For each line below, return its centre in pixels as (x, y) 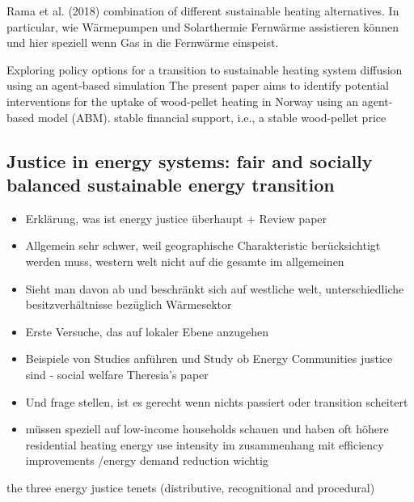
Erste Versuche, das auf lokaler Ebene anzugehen (147, 331)
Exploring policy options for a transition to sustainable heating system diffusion (205, 69)
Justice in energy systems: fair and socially (190, 160)
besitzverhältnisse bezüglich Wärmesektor (129, 304)
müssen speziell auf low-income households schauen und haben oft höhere (207, 429)
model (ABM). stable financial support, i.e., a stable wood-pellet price (212, 117)
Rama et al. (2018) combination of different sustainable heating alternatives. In (203, 11)
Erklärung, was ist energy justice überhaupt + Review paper (176, 218)
